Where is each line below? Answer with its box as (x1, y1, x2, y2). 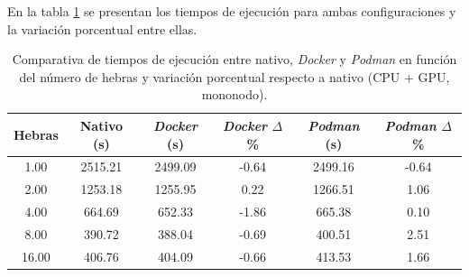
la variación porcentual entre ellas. (7, 19, 198, 38)
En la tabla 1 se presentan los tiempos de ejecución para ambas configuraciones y (7, 2, 456, 20)
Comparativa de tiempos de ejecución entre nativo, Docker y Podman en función (12, 50, 457, 69)
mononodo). (201, 85, 268, 104)
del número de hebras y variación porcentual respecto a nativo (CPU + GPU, (19, 67, 450, 86)
